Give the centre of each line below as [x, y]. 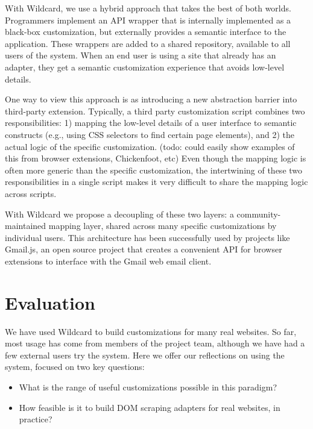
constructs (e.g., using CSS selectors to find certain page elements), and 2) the [150, 134]
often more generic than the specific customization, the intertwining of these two [154, 170]
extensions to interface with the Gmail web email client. [108, 261]
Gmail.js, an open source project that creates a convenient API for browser [144, 249]
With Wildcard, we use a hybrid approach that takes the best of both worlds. [148, 8]
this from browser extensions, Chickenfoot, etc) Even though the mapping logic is [156, 158]
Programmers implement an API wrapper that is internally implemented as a [148, 20]
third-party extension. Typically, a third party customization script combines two [155, 111]
